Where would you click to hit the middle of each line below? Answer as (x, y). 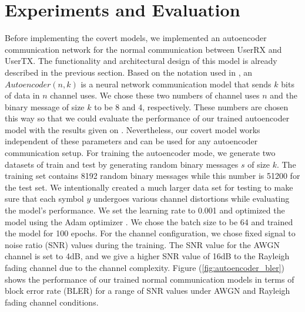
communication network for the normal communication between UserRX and (143, 49)
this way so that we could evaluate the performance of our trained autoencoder (147, 118)
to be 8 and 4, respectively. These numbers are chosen (191, 106)
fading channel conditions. (52, 302)
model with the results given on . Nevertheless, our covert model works (133, 129)
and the (284, 95)
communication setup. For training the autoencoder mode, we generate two (140, 153)
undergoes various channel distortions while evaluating (191, 199)
